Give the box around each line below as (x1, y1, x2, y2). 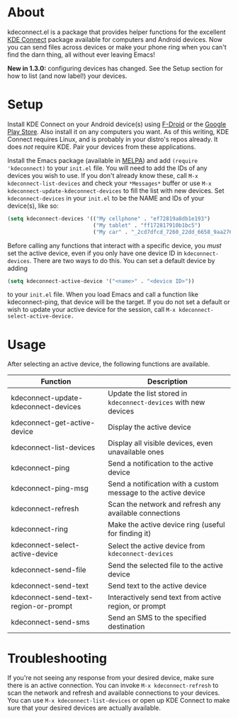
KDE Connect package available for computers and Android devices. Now (7, 35, 223, 43)
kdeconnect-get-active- (11, 418, 96, 428)
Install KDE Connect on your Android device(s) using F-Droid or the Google (7, 120, 227, 128)
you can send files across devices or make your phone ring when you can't (7, 43, 227, 51)
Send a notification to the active (108, 459, 214, 469)
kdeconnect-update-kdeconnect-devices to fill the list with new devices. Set (7, 186, 225, 195)
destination (108, 622, 145, 632)
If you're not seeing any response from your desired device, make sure (7, 674, 215, 682)
